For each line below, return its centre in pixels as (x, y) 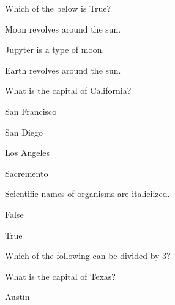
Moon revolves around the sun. (63, 29)
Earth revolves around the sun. (63, 70)
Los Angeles (28, 152)
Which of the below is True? (58, 8)
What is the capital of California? (68, 91)
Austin (17, 297)
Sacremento (27, 173)
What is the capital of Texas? (60, 276)
